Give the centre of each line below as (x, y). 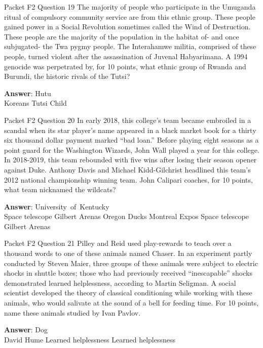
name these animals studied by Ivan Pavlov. (72, 312)
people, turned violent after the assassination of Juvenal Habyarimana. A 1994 (126, 56)
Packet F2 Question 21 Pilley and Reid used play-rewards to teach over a (118, 243)
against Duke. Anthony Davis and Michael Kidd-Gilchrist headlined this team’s (127, 169)
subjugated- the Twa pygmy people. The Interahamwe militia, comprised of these (130, 46)
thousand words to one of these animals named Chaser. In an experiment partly (128, 253)
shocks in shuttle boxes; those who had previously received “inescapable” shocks (128, 273)
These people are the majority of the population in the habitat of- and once (122, 36)
